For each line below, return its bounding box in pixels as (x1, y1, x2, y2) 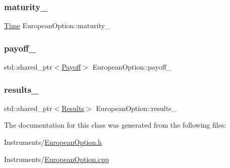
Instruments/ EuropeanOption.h (4, 137, 102, 147)
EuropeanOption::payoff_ (92, 62, 172, 72)
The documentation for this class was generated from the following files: (4, 120, 226, 130)
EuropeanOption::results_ (96, 102, 177, 113)
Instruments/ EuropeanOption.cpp (4, 153, 109, 164)
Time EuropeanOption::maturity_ (4, 20, 110, 31)
